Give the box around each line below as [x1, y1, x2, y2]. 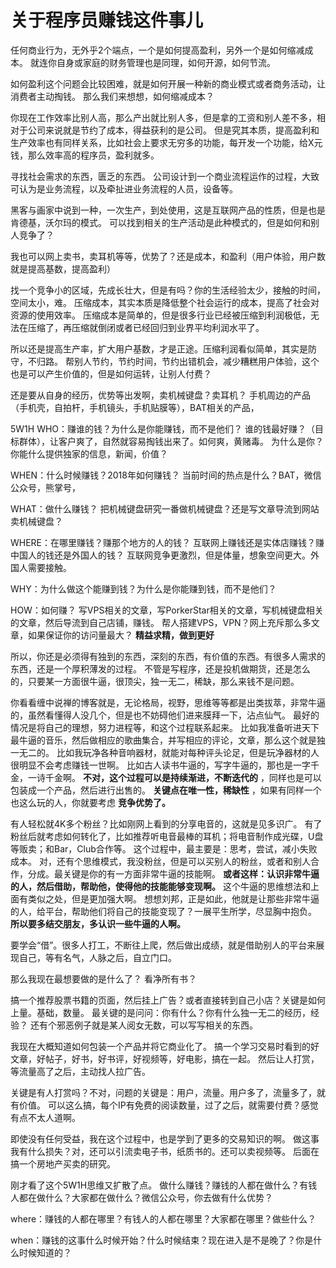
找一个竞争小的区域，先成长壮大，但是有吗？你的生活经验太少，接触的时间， [10, 284, 326, 296]
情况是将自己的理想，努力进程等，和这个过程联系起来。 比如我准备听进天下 [10, 721, 320, 733]
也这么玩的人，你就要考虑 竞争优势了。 [10, 796, 171, 808]
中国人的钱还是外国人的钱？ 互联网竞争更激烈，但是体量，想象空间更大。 [10, 549, 311, 561]
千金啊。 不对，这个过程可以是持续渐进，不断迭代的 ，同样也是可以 [44, 771, 322, 783]
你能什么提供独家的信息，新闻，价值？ [10, 447, 168, 460]
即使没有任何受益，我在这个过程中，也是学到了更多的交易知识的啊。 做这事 [10, 1132, 320, 1145]
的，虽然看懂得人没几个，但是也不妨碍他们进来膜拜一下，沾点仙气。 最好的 [10, 709, 320, 721]
